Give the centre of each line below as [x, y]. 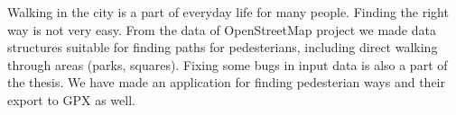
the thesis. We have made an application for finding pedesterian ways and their [226, 82]
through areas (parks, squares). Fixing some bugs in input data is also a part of [228, 64]
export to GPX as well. [71, 99]
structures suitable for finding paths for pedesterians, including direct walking [223, 47]
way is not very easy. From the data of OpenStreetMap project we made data [222, 29]
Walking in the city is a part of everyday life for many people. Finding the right [228, 12]
